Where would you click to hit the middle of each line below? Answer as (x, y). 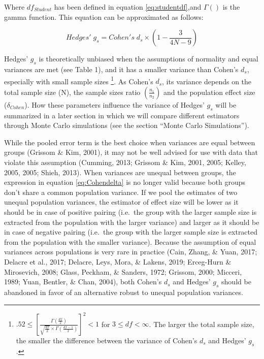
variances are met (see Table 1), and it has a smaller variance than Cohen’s (121, 69)
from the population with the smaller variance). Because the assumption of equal (130, 241)
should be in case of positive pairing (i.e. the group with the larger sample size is (130, 211)
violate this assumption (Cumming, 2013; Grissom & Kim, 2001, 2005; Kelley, (125, 162)
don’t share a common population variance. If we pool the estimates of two (121, 192)
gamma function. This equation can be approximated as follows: (104, 17)
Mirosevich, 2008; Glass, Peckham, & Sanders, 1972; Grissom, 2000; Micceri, (123, 271)
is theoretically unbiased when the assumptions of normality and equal (148, 59)
